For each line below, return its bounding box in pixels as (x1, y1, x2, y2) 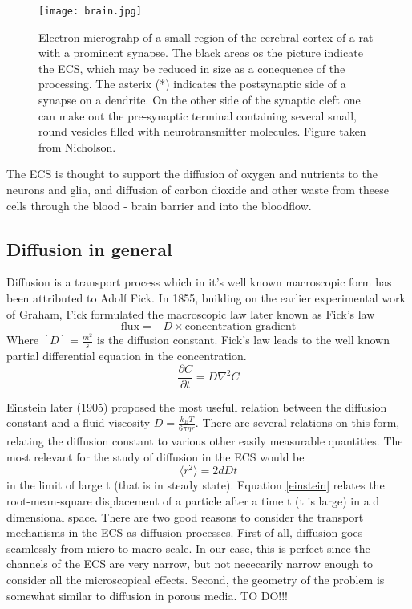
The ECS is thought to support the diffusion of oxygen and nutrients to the (6, 165, 378, 182)
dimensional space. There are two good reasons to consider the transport (6, 508, 364, 525)
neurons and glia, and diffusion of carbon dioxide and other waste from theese (6, 181, 389, 197)
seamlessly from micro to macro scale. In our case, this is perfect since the (6, 539, 370, 556)
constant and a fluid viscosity (6, 414, 151, 431)
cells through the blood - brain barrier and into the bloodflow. (6, 197, 312, 213)
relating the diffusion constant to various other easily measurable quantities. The (6, 432, 403, 449)
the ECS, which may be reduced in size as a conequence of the (38, 59, 345, 76)
